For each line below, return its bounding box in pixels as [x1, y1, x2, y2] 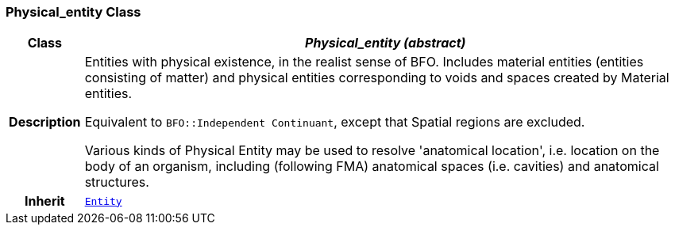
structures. [84, 174, 149, 191]
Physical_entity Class [6, 4, 141, 20]
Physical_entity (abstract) [305, 35, 466, 51]
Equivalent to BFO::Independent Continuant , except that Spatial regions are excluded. [84, 114, 585, 131]
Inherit [24, 193, 65, 210]
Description [9, 114, 81, 131]
